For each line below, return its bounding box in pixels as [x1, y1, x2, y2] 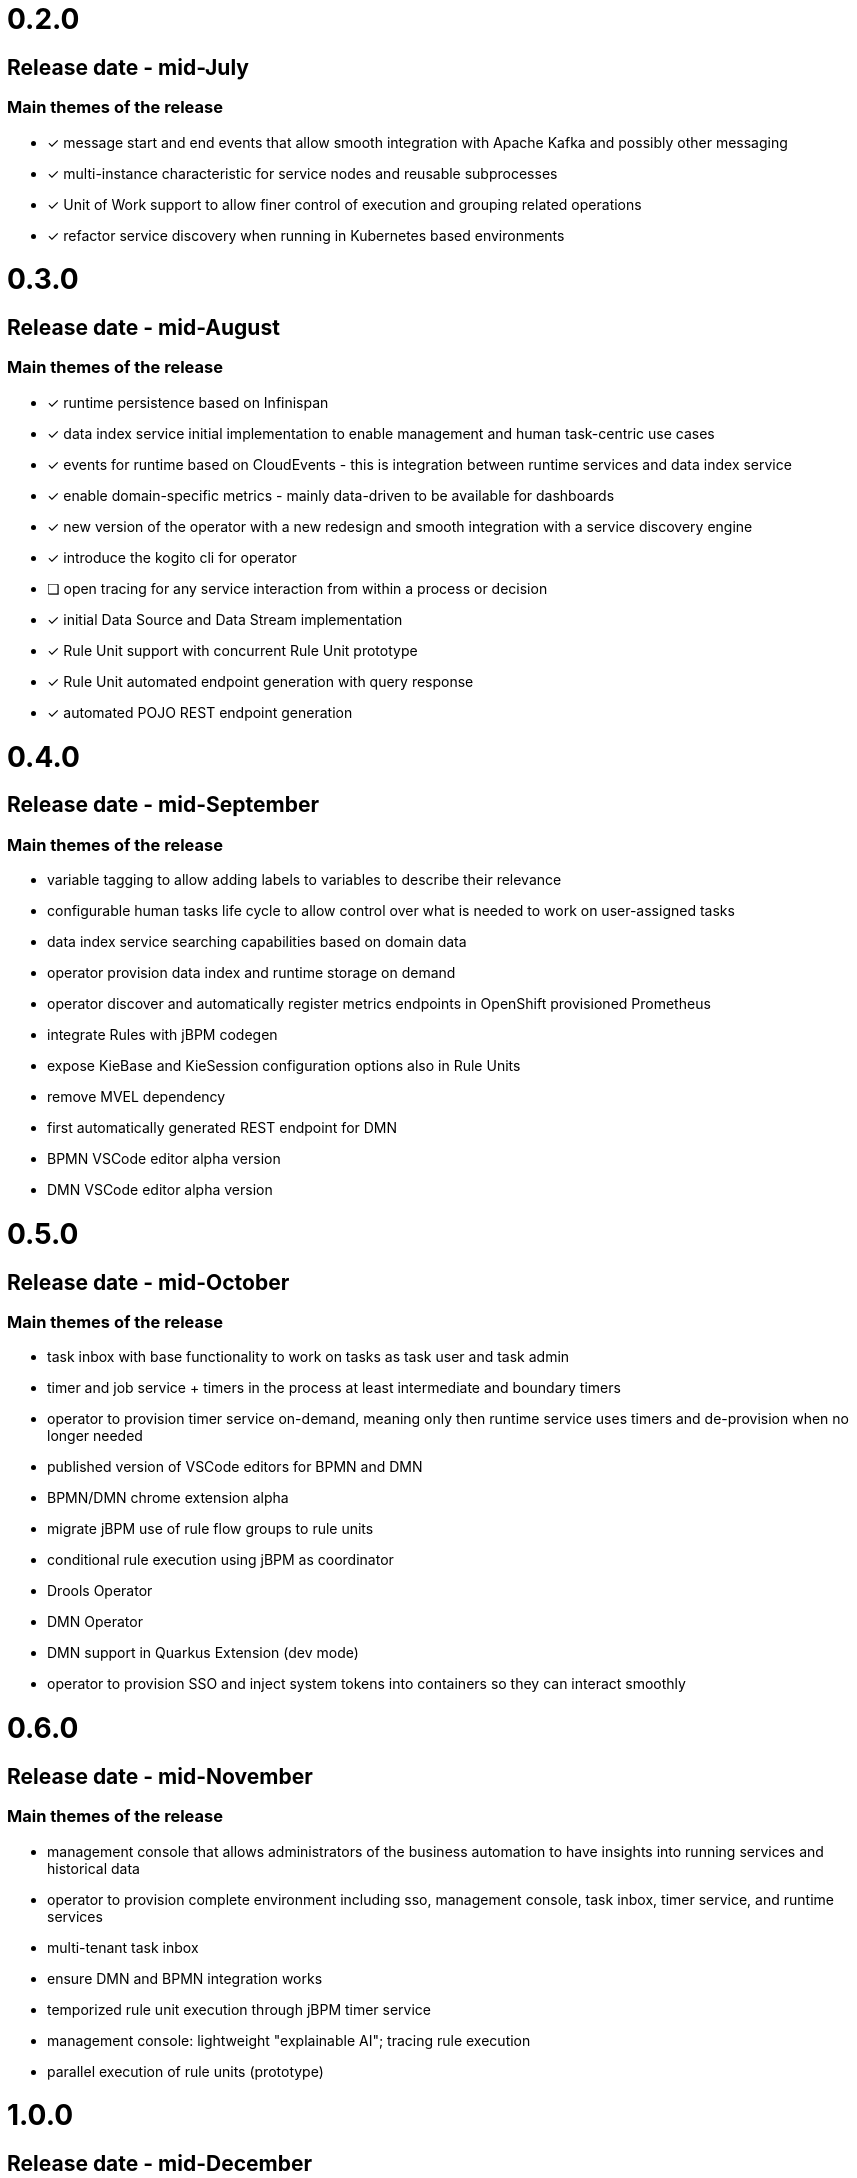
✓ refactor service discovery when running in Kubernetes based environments [47, 226, 565, 244]
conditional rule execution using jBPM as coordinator [47, 1551, 394, 1569]
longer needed [47, 1427, 143, 1445]
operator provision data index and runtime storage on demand [47, 964, 456, 982]
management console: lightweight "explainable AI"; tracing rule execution [47, 2031, 531, 2049]
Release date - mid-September [7, 792, 319, 818]
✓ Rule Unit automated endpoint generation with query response [47, 672, 474, 690]
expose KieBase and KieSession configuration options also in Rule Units [47, 1057, 521, 1075]
